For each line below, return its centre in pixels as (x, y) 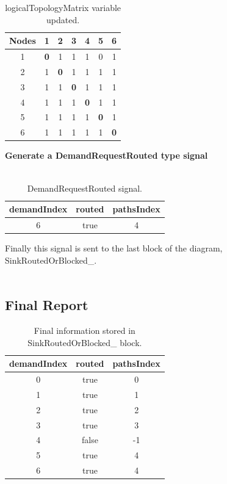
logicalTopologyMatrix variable (63, 7)
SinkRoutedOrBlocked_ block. (85, 342)
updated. (63, 19)
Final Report (47, 305)
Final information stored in (85, 330)
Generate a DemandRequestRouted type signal (106, 155)
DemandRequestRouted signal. (85, 188)
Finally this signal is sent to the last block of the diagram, (114, 248)
